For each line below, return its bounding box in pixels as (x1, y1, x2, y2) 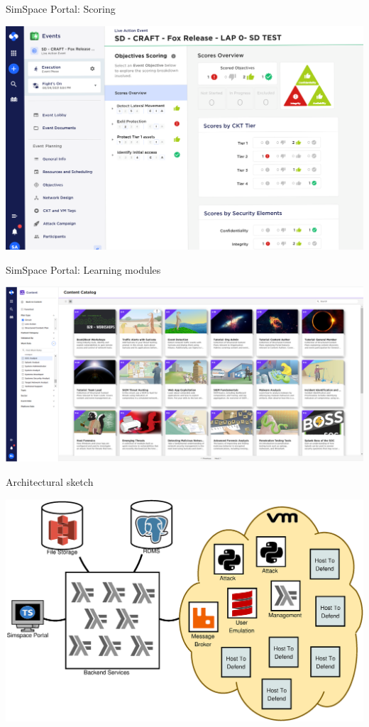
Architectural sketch (6, 474, 94, 489)
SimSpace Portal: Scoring (6, 1, 116, 16)
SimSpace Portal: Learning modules (6, 262, 161, 277)
